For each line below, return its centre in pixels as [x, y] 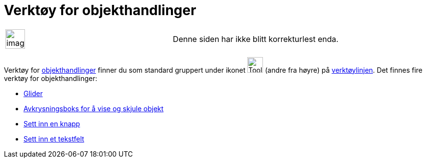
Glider [33, 93]
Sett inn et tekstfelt [54, 139]
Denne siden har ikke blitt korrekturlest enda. [256, 39]
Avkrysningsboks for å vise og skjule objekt [94, 108]
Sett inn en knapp [52, 123]
